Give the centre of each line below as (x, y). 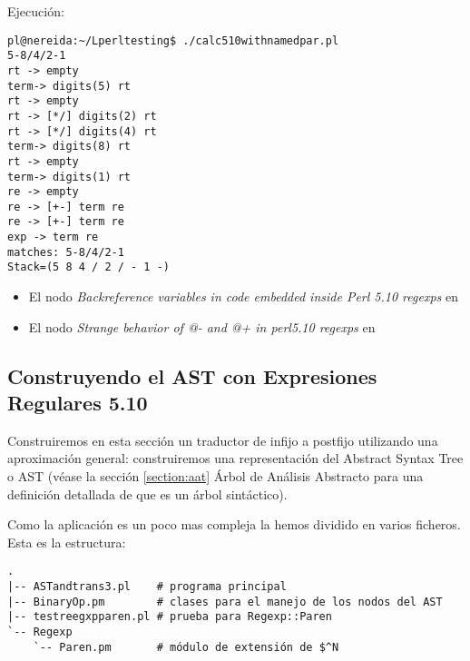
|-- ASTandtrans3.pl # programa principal (147, 587)
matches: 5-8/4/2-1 (66, 252)
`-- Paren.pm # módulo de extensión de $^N (186, 647)
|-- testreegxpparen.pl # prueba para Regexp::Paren (170, 617)
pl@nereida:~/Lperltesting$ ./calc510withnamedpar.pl (173, 40)
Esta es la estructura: (67, 542)
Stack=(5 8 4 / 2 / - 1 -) (88, 267)
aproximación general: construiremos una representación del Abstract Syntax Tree (235, 458)
